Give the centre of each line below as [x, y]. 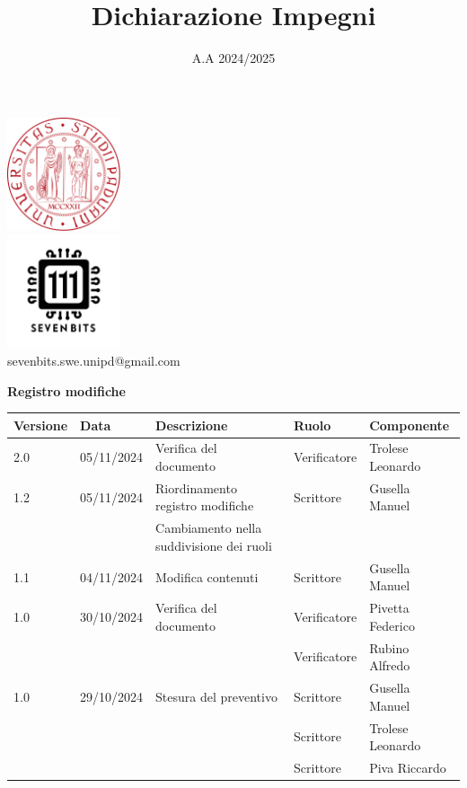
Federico [392, 625]
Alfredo [390, 665]
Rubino [389, 647]
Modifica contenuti [207, 576]
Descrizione [192, 425]
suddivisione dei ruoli [214, 545]
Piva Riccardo [408, 767]
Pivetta [389, 608]
